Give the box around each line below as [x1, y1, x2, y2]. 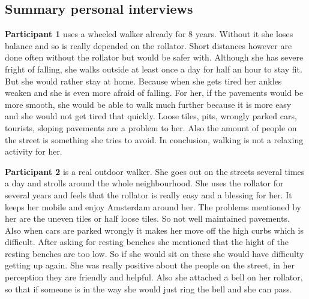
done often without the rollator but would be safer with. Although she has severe [5, 51, 304, 64]
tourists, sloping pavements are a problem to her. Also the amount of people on [5, 121, 297, 134]
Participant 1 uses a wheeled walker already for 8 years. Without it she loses [5, 28, 293, 40]
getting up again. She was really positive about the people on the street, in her [5, 259, 295, 271]
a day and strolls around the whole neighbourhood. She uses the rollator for [5, 177, 284, 189]
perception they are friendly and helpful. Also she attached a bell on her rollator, [5, 271, 303, 283]
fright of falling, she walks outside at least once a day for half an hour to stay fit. [5, 62, 302, 75]
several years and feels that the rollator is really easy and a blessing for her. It [5, 188, 292, 201]
